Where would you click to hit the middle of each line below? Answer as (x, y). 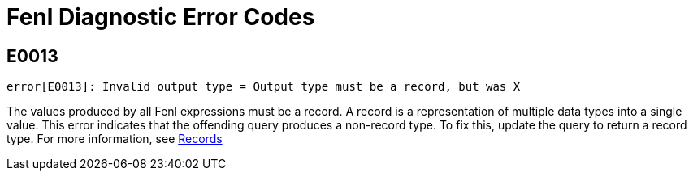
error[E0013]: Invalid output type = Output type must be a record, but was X (264, 87)
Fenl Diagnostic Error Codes (161, 17)
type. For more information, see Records (115, 139)
